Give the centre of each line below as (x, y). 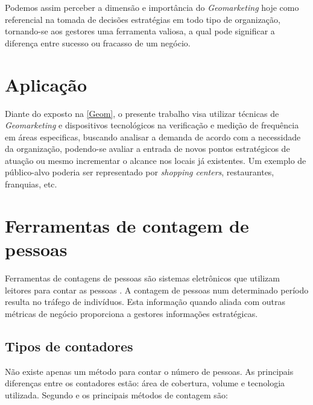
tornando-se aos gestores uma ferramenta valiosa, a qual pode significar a (140, 31)
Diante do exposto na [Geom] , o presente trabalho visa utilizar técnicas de (142, 113)
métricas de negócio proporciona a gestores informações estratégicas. (131, 313)
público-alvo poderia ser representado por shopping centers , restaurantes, (140, 172)
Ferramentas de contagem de (127, 225)
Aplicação (46, 84)
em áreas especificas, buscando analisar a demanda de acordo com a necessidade (153, 137)
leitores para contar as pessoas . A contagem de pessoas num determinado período (157, 290)
